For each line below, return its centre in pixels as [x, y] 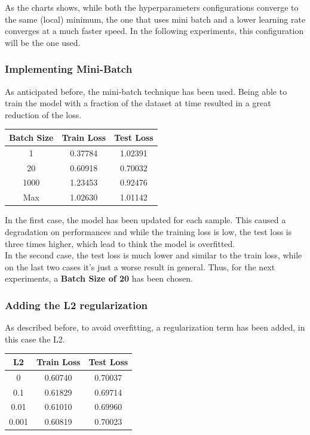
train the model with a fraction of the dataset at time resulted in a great [138, 103]
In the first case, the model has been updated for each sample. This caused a [145, 220]
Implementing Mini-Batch [69, 69]
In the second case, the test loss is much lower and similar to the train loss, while [154, 255]
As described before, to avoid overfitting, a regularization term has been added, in [155, 327]
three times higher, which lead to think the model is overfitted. [120, 243]
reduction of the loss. [43, 114]
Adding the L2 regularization [76, 305]
